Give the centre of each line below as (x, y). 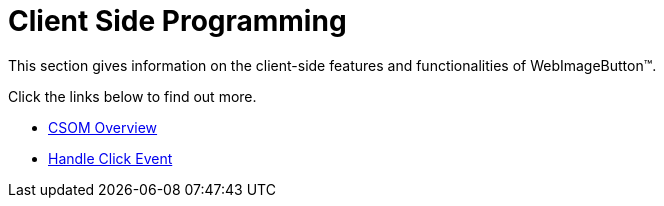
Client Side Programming (177, 21)
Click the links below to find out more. (132, 96)
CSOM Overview (103, 127)
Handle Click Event (110, 158)
